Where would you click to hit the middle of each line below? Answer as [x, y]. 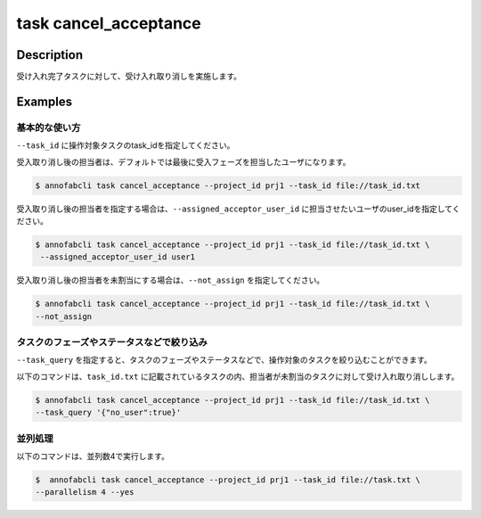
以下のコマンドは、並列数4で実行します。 [93, 456]
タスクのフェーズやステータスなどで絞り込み [112, 342]
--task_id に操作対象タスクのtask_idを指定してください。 [126, 145]
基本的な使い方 [49, 127]
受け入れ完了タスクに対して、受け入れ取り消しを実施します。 [129, 77]
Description [50, 55]
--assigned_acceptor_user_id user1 [118, 257]
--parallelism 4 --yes [85, 492]
